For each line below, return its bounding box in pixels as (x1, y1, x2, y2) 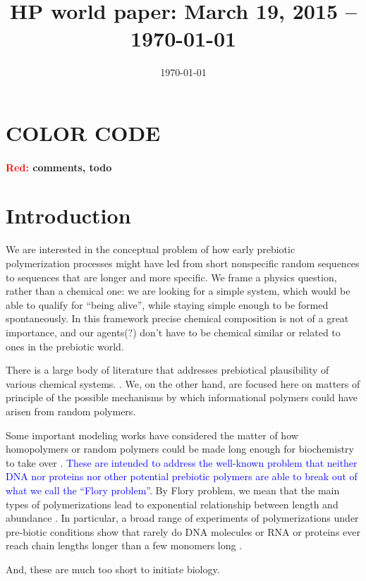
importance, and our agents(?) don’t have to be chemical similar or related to (6, 324, 341, 339)
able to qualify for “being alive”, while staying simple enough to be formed (6, 297, 329, 312)
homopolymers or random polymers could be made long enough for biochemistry (6, 441, 354, 456)
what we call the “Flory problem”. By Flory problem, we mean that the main (6, 482, 340, 497)
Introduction (6, 201, 131, 230)
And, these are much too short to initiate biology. (6, 561, 220, 576)
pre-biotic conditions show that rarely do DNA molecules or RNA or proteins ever (6, 524, 361, 539)
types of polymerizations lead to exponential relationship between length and (6, 496, 338, 511)
